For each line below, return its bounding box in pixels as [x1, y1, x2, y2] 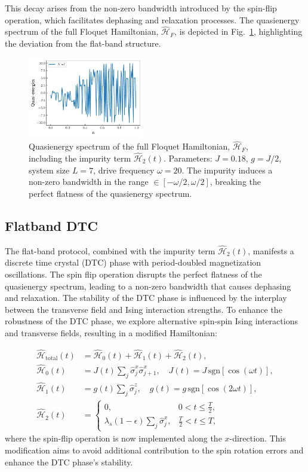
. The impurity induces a [181, 163, 273, 176]
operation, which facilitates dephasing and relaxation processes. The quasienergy [5, 13, 300, 26]
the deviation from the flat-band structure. [5, 37, 161, 49]
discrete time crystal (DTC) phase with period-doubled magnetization [5, 256, 261, 269]
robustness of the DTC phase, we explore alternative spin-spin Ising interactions [5, 315, 298, 327]
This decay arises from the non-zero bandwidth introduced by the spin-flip [5, 2, 277, 14]
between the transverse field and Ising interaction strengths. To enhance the [5, 303, 282, 315]
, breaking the [210, 175, 261, 188]
